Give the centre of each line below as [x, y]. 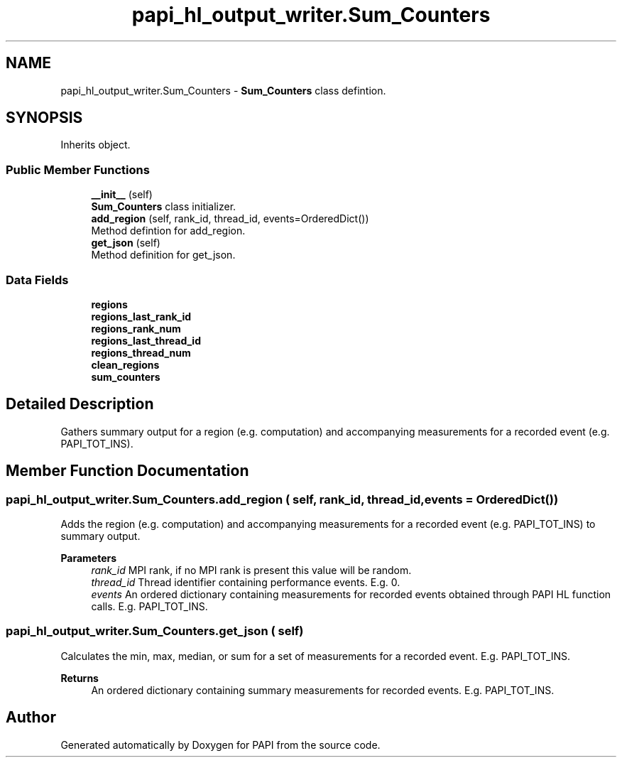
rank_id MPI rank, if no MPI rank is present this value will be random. [251, 570]
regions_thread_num [141, 352]
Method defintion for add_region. [168, 231]
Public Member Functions [78, 169]
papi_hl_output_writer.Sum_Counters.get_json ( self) [155, 631]
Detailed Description [80, 404]
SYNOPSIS [44, 118]
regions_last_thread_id [146, 340]
